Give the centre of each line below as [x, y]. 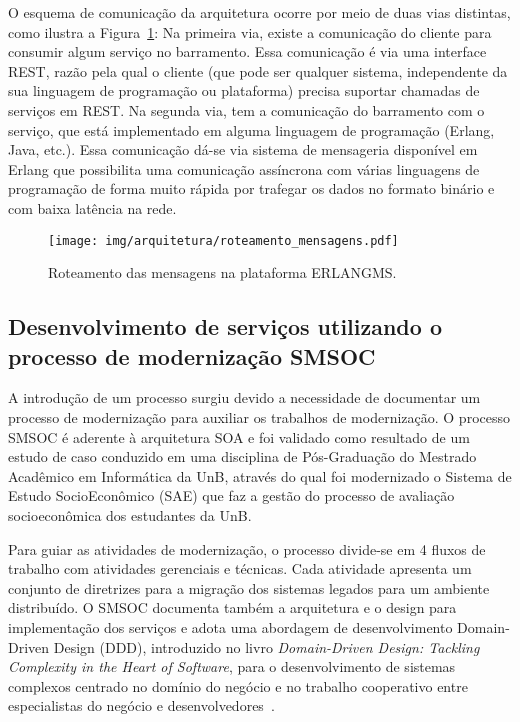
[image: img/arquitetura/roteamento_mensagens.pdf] [223, 240]
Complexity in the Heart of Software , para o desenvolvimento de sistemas [232, 666]
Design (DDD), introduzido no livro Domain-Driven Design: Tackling [266, 646]
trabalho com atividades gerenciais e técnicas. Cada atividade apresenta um [240, 568]
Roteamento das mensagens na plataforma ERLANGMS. [222, 272]
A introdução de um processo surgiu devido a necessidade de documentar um [244, 397]
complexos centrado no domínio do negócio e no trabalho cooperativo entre [238, 685]
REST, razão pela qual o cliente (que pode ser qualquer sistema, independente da [258, 70]
